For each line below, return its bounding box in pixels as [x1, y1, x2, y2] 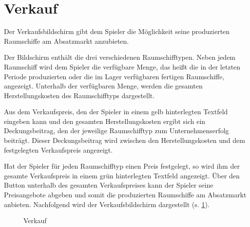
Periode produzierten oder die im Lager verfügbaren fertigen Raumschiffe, [4, 71, 225, 81]
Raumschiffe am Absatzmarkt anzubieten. [4, 35, 129, 46]
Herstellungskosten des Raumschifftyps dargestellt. [4, 90, 155, 100]
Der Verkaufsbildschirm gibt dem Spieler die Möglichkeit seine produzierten [4, 26, 230, 36]
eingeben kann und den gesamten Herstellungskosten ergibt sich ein [4, 116, 206, 126]
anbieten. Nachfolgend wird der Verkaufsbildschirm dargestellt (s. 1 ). [4, 199, 210, 209]
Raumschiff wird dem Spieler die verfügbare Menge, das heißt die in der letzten [4, 61, 241, 71]
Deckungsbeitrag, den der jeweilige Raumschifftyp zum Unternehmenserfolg [4, 125, 229, 136]
